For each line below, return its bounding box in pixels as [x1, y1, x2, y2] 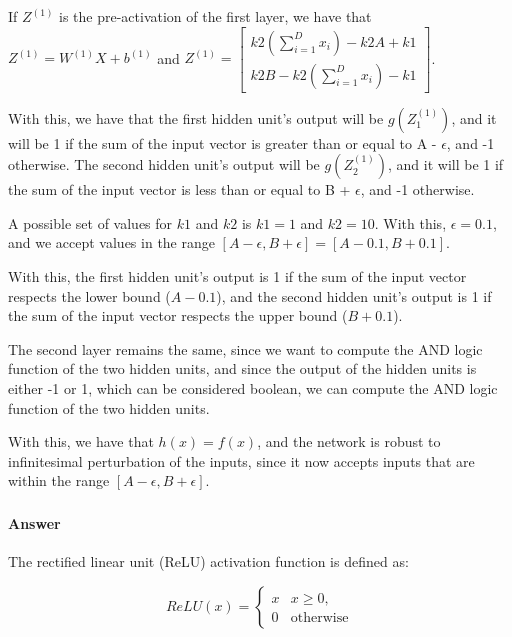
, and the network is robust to [257, 431, 441, 452]
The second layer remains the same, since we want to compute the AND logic [8, 338, 483, 359]
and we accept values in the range [8, 232, 215, 253]
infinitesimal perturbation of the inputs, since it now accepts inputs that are [8, 450, 475, 471]
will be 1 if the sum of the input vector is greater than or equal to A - [8, 132, 437, 153]
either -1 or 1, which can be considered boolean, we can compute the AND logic [8, 378, 498, 398]
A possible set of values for [8, 212, 173, 233]
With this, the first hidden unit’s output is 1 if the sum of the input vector [8, 266, 467, 287]
